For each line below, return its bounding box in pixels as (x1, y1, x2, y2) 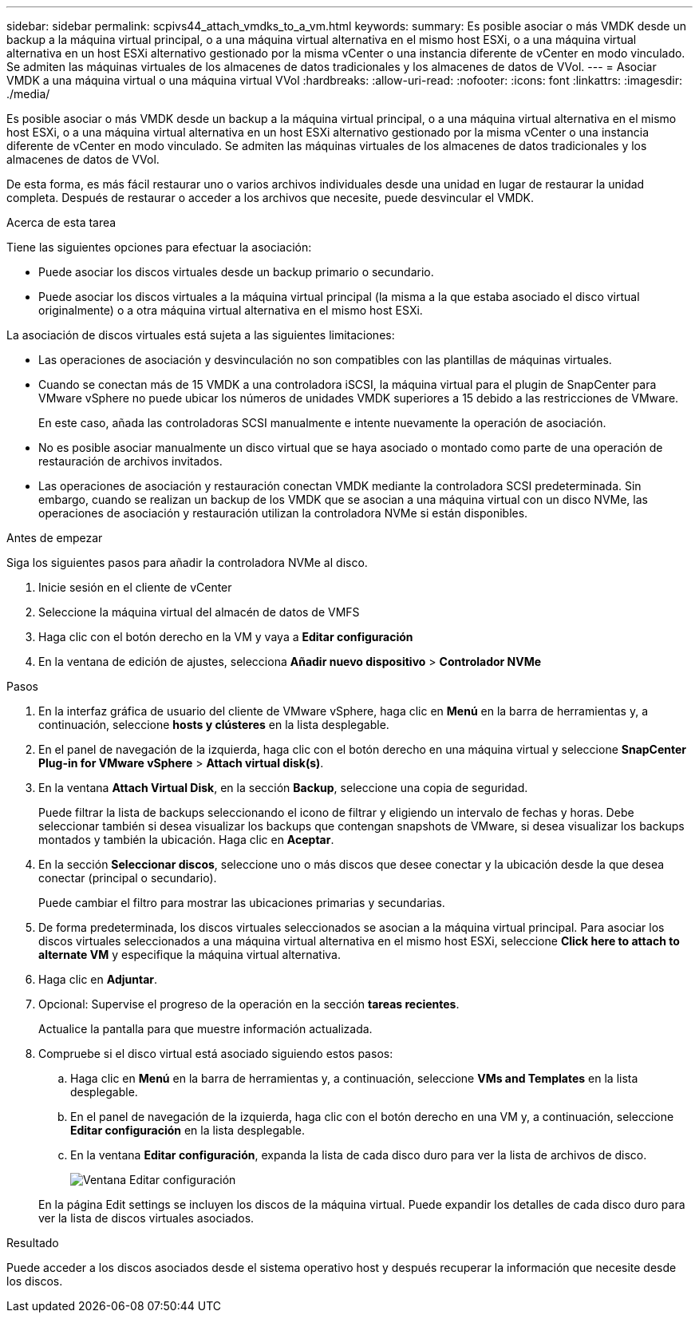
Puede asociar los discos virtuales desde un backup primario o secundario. (38, 265, 434, 279)
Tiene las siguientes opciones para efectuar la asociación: (6, 240, 312, 254)
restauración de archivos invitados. (38, 454, 223, 468)
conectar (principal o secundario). (38, 871, 217, 885)
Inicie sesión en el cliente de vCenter (38, 580, 232, 594)
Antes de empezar (6, 531, 103, 545)
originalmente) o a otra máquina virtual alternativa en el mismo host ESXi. (38, 303, 423, 317)
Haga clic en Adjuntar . (38, 972, 158, 986)
